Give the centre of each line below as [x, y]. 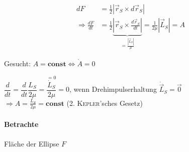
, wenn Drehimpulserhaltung [113, 89]
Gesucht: [18, 63]
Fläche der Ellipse [32, 143]
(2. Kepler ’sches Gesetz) [105, 103]
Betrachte [21, 124]
